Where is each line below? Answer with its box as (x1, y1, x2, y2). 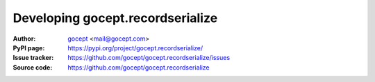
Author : (12, 34, 36, 43)
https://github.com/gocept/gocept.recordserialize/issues (67, 54, 231, 62)
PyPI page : (12, 43, 45, 52)
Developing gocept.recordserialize (12, 10, 218, 25)
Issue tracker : (12, 54, 54, 62)
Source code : (12, 63, 53, 72)
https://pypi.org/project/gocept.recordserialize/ (67, 43, 203, 52)
